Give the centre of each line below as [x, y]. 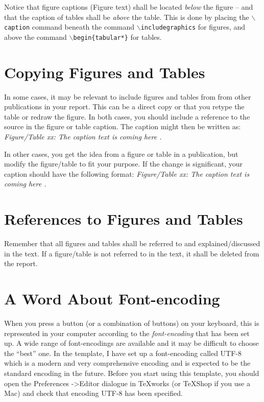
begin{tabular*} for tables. [117, 37]
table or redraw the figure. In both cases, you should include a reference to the [127, 116]
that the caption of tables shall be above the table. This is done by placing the [127, 17]
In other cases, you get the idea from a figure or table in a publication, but [121, 153]
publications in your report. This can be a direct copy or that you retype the [124, 107]
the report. [21, 263]
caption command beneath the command [69, 27]
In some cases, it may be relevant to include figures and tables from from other [128, 96]
